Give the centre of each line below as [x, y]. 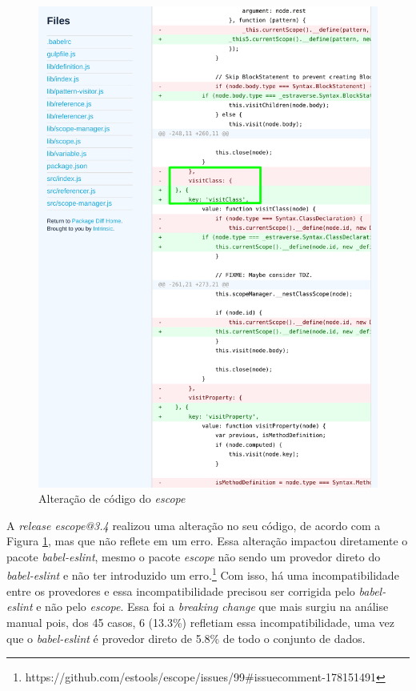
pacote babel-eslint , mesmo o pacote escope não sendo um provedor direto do [194, 556]
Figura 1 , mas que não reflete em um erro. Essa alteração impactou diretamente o [207, 541]
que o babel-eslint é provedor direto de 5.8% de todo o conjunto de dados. [186, 638]
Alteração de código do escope [112, 498]
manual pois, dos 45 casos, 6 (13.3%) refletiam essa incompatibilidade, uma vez [201, 622]
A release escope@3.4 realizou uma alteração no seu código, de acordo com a [194, 525]
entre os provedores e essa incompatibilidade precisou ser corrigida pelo [181, 591]
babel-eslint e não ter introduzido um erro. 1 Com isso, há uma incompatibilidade [203, 574]
